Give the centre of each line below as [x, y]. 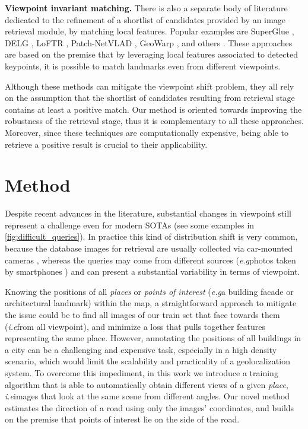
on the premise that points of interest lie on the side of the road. [122, 419]
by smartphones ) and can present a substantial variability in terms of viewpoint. [153, 271]
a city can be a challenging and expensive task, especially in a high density [141, 349]
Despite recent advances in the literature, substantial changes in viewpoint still [148, 213]
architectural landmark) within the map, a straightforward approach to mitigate [151, 303]
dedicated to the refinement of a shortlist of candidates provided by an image [145, 19]
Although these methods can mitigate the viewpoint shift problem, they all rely [150, 86]
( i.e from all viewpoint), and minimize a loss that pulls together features [135, 326]
